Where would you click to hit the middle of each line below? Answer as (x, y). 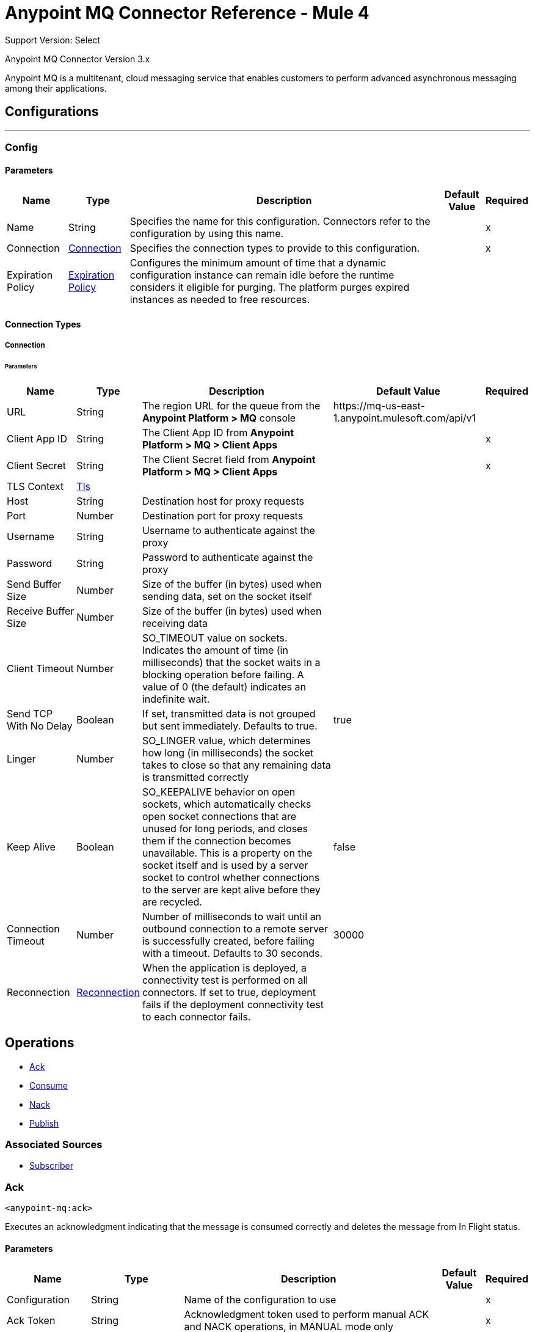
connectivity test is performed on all (225, 980)
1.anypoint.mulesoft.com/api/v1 (405, 418)
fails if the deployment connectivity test (233, 1004)
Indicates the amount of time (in (215, 650)
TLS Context (35, 486)
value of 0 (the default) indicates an (224, 686)
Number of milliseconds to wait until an (232, 916)
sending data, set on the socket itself (227, 596)
